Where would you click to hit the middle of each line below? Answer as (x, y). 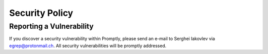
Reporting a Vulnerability (51, 26)
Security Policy (41, 13)
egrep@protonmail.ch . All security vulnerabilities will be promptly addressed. (88, 46)
